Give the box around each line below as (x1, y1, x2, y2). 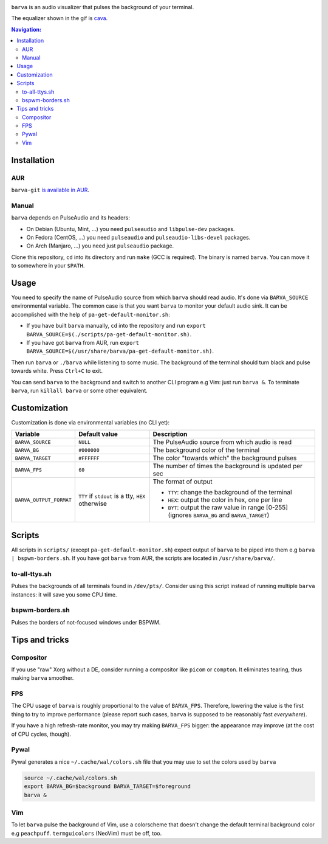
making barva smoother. (11, 674, 74, 682)
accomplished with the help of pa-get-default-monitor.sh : (11, 311, 170, 318)
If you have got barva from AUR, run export (26, 339, 140, 346)
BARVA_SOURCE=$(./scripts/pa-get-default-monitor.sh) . (26, 330, 191, 337)
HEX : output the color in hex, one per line (168, 496, 282, 504)
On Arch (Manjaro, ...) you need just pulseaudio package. (26, 242, 174, 249)
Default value (78, 430, 118, 438)
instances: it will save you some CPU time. (11, 590, 117, 598)
